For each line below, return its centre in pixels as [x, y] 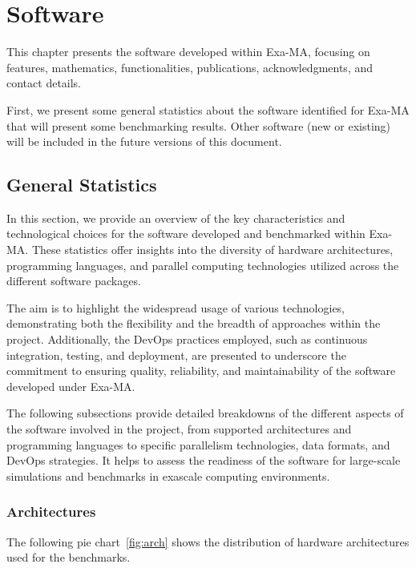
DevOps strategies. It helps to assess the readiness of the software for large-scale [204, 460]
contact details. [44, 83]
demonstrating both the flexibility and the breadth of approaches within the [194, 323]
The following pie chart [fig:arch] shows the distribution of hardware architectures [208, 541]
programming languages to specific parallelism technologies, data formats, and [198, 444]
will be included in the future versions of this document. [144, 141]
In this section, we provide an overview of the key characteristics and [176, 218]
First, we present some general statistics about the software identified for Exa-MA [208, 109]
